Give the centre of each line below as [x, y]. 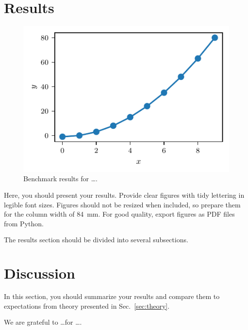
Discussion [40, 273]
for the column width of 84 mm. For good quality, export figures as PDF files [119, 214]
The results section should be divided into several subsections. [96, 240]
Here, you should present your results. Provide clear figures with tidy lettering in [124, 195]
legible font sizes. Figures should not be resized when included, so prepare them [122, 204]
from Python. [24, 223]
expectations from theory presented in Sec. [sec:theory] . [87, 306]
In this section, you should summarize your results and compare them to [112, 296]
